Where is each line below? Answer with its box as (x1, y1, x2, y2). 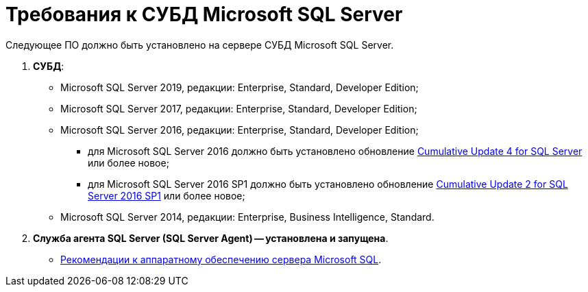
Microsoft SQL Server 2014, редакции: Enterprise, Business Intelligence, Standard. (60, 210, 434, 223)
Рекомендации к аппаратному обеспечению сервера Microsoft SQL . (60, 253, 382, 265)
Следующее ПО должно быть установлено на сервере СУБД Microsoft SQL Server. (5, 38, 394, 51)
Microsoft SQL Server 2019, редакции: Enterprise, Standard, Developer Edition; (60, 81, 419, 93)
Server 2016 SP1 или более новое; (88, 189, 245, 202)
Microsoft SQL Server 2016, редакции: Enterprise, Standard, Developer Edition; (60, 123, 419, 136)
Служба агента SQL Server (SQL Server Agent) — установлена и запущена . (33, 232, 389, 244)
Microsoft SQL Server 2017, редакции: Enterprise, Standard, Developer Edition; (60, 102, 417, 114)
